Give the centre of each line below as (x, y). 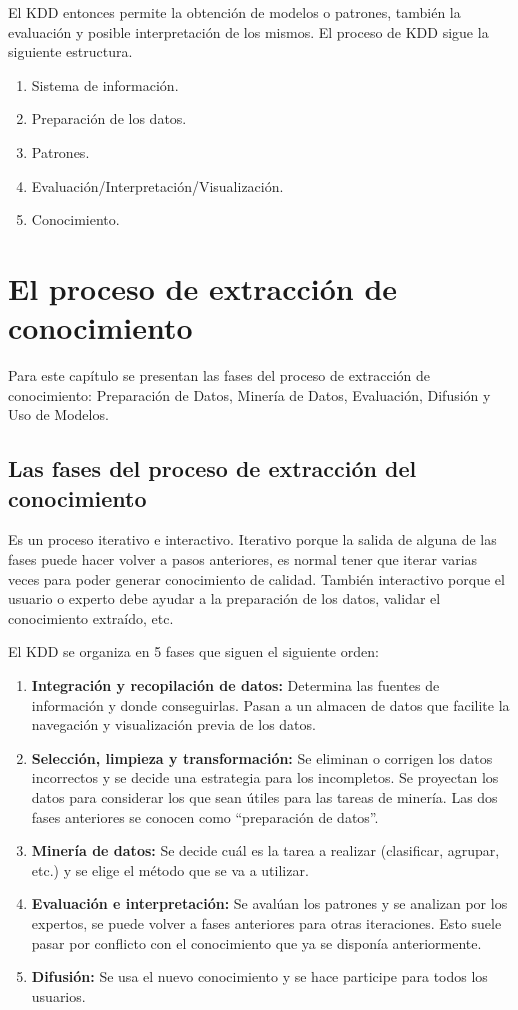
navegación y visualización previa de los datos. (173, 724)
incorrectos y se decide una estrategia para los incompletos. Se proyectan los (265, 777)
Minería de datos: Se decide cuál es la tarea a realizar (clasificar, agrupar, (265, 850)
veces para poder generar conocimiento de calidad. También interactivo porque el (256, 578)
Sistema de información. (105, 84)
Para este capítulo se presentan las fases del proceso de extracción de (219, 375)
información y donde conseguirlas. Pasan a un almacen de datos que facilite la (270, 704)
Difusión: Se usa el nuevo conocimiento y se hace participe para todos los (259, 976)
